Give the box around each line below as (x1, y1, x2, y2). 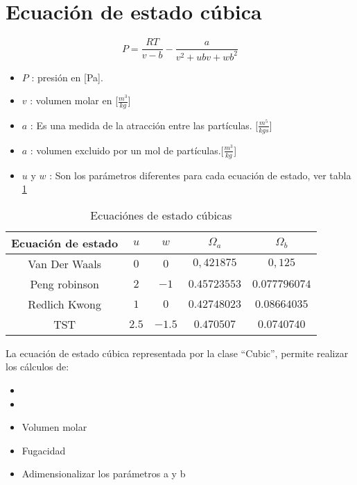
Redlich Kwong (28, 295, 101, 312)
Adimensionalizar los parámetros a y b (21, 466, 186, 481)
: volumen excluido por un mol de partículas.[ (30, 142, 224, 157)
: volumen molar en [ (30, 93, 119, 108)
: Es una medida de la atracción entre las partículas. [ (30, 117, 259, 132)
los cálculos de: (6, 359, 69, 374)
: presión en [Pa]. (31, 69, 103, 84)
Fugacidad (21, 443, 66, 457)
